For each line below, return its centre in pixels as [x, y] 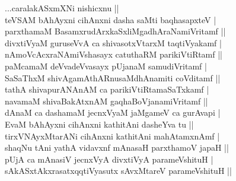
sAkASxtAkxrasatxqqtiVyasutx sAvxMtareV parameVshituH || [118, 171]
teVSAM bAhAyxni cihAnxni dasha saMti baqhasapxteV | [111, 19]
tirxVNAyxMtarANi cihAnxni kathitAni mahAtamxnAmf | [112, 136]
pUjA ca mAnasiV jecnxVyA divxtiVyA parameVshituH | [109, 159]
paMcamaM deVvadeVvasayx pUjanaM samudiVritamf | [106, 66]
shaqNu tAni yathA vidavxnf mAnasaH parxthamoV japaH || [117, 147]
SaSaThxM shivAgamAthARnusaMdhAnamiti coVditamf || [113, 77]
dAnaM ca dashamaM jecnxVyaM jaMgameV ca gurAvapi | [113, 112]
